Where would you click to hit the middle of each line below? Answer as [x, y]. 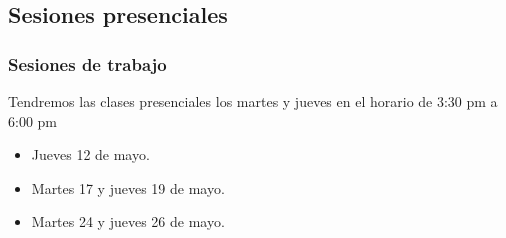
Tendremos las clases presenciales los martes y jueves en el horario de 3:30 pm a [253, 101]
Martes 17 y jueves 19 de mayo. [128, 187]
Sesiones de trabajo [87, 63]
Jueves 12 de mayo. [90, 154]
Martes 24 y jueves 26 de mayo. [128, 221]
